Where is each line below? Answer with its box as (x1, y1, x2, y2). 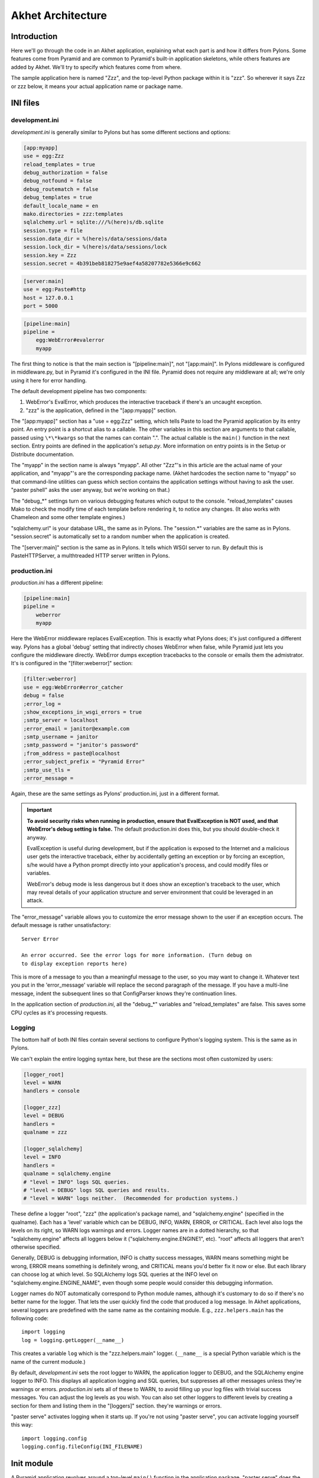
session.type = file (23, 227, 83, 234)
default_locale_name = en (23, 202, 99, 209)
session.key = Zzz (23, 252, 77, 258)
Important (27, 806, 53, 813)
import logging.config (21, 1435, 87, 1442)
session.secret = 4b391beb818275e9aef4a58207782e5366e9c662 (23, 260, 201, 267)
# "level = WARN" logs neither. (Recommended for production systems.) (23, 1195, 239, 1202)
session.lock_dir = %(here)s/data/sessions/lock (23, 244, 167, 251)
